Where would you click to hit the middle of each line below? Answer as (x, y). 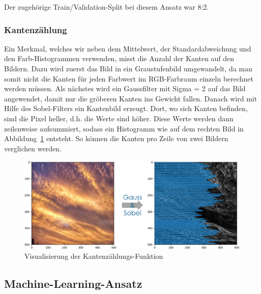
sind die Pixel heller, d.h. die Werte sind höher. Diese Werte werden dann (119, 118)
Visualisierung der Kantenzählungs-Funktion (94, 256)
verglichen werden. (33, 148)
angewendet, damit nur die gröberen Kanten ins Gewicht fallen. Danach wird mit (131, 98)
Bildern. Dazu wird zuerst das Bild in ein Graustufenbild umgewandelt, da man (128, 68)
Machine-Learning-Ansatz (73, 284)
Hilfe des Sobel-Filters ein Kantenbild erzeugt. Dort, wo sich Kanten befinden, (126, 108)
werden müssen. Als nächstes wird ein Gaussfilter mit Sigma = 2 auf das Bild (125, 88)
